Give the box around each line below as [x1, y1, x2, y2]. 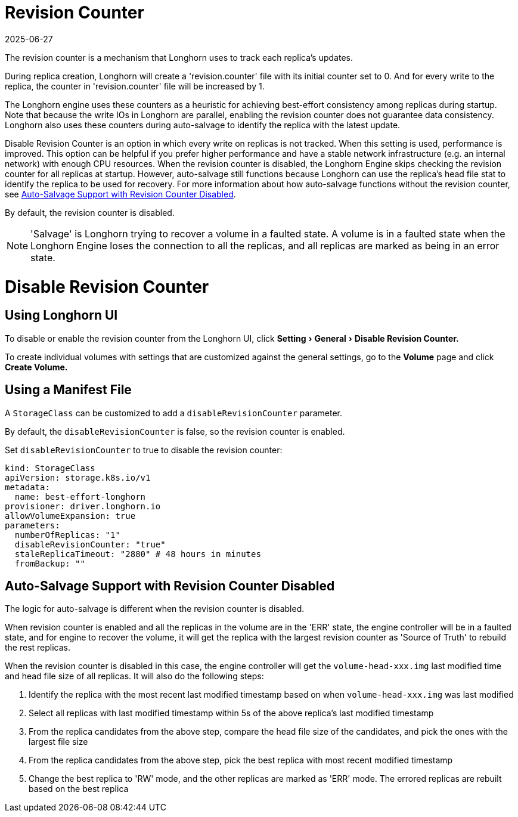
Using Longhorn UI [5, 308, 118, 323]
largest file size [29, 736, 88, 747]
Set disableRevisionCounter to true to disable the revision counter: [5, 444, 283, 455]
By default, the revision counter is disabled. [5, 207, 175, 218]
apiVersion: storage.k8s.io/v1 [5, 472, 151, 482]
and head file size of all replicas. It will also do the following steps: [5, 671, 264, 682]
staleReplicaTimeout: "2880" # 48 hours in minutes [14, 549, 261, 559]
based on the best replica [29, 784, 129, 794]
